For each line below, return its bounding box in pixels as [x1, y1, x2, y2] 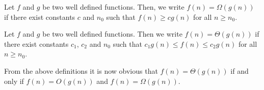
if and [230, 65, 249, 76]
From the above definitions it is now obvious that [4, 65, 158, 76]
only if [4, 75, 24, 86]
